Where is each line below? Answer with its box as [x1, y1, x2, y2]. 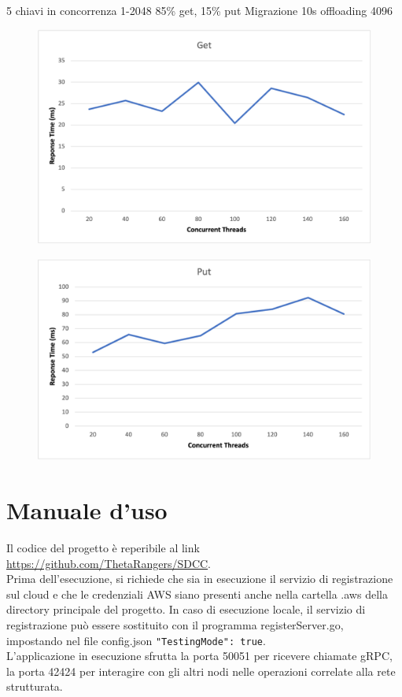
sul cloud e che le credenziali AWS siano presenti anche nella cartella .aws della [6, 585, 388, 602]
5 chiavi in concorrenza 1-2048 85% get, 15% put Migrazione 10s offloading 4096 [6, 2, 393, 18]
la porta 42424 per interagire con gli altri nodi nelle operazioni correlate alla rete [6, 662, 396, 679]
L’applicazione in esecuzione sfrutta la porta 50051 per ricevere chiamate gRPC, [6, 647, 393, 664]
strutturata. [6, 678, 63, 695]
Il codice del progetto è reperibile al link [6, 540, 200, 556]
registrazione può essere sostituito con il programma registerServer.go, [6, 617, 344, 633]
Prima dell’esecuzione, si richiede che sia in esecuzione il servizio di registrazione [6, 570, 393, 587]
